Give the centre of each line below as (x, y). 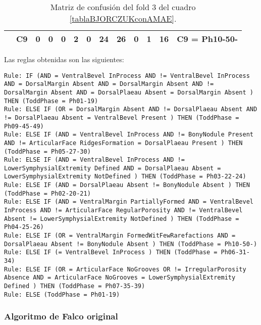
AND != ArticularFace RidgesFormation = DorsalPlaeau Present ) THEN (123, 143)
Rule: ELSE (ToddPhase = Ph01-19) (62, 294)
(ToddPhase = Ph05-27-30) (47, 151)
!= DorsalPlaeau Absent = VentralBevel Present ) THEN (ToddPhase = (122, 118)
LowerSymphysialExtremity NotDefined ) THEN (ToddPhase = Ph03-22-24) (125, 177)
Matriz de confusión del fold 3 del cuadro (123, 7)
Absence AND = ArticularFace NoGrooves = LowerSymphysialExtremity (120, 278)
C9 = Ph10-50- (207, 39)
